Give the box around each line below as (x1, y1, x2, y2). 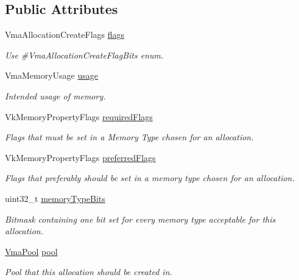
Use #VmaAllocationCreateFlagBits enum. (5, 48, 164, 61)
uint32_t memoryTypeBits (5, 192, 105, 204)
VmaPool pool (5, 245, 58, 257)
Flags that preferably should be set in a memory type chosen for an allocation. (5, 171, 295, 184)
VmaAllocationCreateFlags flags (5, 28, 125, 41)
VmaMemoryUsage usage (5, 69, 99, 82)
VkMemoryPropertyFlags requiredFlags (5, 110, 153, 123)
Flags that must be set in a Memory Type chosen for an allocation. (5, 131, 254, 143)
